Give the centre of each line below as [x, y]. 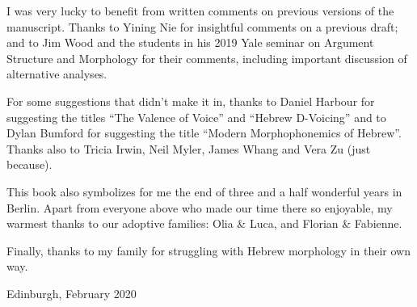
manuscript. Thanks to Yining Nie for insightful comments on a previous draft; [202, 26]
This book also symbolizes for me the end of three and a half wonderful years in [204, 191]
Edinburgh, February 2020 [72, 293]
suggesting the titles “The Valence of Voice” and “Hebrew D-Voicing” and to [196, 117]
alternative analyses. [57, 74]
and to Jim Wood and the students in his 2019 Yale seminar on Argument [190, 42]
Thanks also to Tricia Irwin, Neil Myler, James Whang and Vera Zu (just [189, 148]
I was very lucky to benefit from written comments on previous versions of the [200, 11]
